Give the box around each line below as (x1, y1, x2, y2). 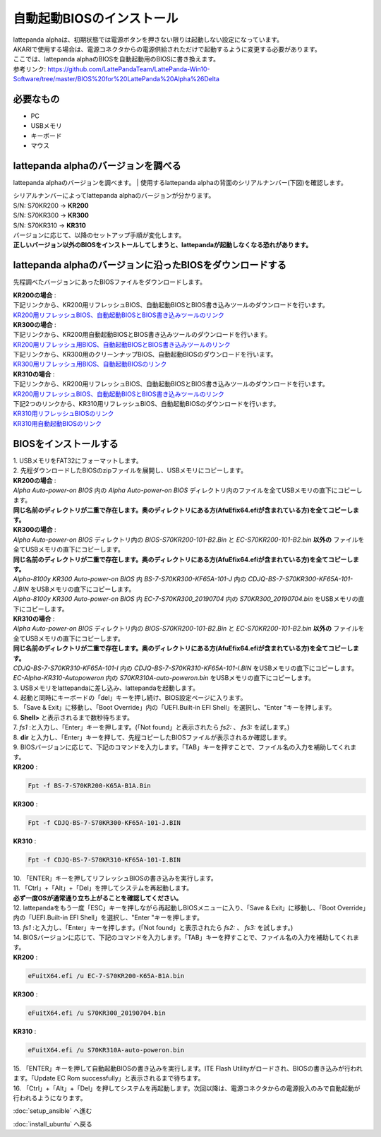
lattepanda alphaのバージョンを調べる (13, 160, 181, 172)
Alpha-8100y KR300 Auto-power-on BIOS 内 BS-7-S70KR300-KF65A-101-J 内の (13, 575, 247, 583)
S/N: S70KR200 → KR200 (13, 201, 89, 210)
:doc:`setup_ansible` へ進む (13, 1107, 92, 1115)
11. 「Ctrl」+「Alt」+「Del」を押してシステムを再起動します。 (13, 883, 193, 893)
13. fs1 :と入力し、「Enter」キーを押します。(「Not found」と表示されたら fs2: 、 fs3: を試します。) (13, 923, 294, 931)
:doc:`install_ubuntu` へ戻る (13, 1119, 92, 1128)
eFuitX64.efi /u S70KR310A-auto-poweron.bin (28, 1046, 185, 1054)
